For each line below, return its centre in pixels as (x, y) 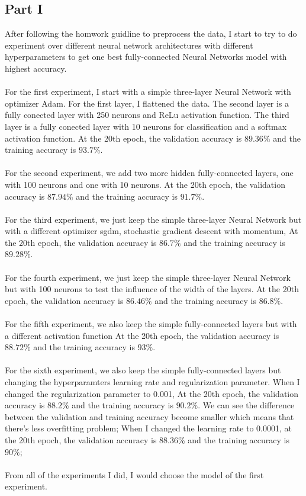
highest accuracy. (36, 68)
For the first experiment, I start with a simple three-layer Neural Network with (148, 92)
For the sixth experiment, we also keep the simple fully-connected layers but (143, 370)
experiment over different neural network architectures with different (129, 45)
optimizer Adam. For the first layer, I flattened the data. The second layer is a (147, 103)
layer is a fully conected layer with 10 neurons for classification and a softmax (146, 126)
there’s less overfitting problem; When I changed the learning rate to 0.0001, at (148, 428)
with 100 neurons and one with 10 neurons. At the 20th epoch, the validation (145, 184)
